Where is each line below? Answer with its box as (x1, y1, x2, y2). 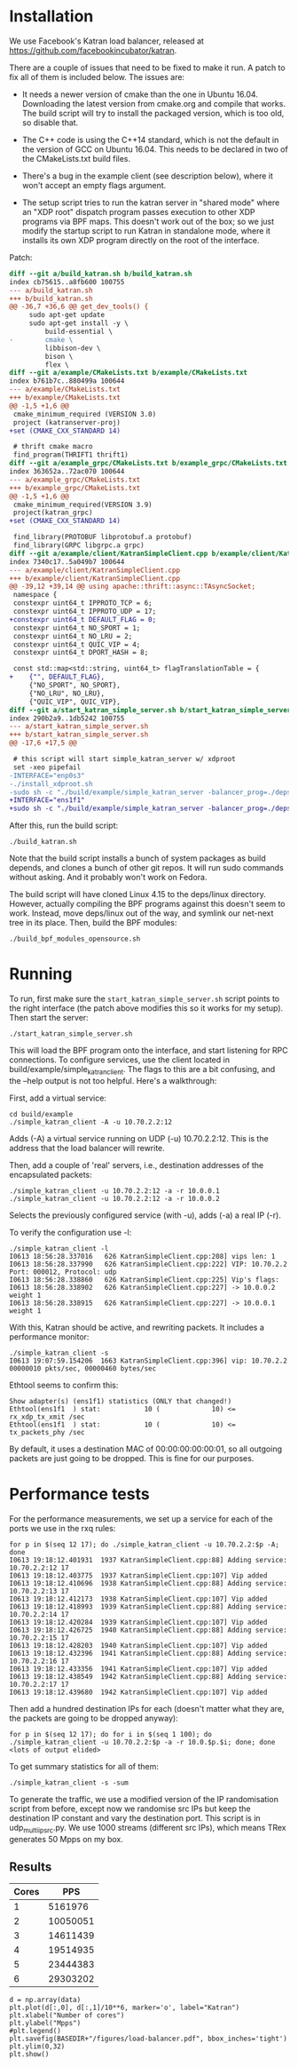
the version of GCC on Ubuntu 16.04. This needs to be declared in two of (21, 144, 288, 155)
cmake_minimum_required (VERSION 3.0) (12, 409, 157, 418)
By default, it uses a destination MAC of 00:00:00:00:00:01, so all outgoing (9, 1443, 282, 1454)
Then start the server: (9, 1013, 89, 1023)
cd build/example (9, 1109, 74, 1118)
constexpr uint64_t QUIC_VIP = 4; (12, 640, 141, 649)
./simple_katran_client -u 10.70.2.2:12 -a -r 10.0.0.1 (9, 1186, 220, 1196)
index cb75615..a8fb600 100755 (9, 277, 125, 286)
